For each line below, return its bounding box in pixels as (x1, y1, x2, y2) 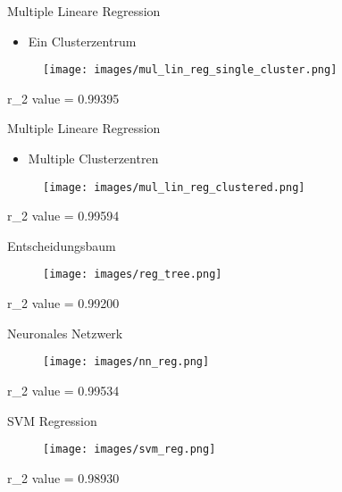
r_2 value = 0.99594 (7, 206, 120, 225)
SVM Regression (7, 411, 97, 429)
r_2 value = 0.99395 (7, 88, 120, 107)
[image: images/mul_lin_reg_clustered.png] (43, 180, 305, 194)
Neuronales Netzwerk (7, 323, 123, 342)
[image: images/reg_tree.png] (43, 268, 222, 281)
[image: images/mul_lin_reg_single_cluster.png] (43, 63, 338, 77)
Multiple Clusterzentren (28, 149, 159, 168)
